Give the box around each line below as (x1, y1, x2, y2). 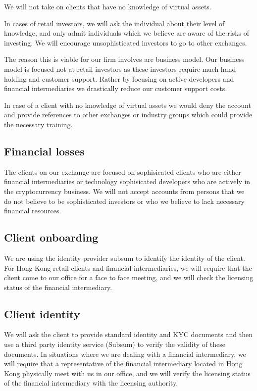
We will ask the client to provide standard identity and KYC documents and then (4, 329, 253, 340)
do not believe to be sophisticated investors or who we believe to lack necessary (4, 195, 245, 206)
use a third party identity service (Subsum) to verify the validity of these (4, 339, 225, 349)
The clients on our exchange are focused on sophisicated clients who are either (4, 166, 241, 177)
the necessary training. (4, 119, 73, 129)
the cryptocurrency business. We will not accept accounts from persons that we (4, 186, 245, 196)
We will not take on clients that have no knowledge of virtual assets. (4, 1, 211, 11)
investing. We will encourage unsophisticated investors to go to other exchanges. (4, 37, 247, 48)
